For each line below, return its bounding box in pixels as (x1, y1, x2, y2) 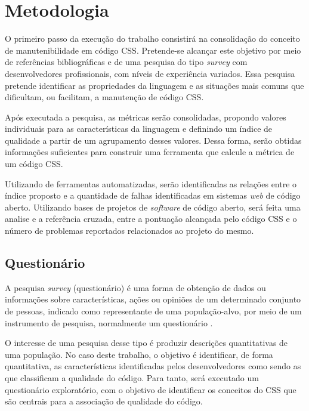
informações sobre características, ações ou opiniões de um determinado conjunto (5, 293, 301, 305)
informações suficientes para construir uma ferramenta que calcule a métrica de (5, 146, 295, 158)
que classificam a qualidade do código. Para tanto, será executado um (5, 371, 259, 384)
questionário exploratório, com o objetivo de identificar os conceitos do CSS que (5, 383, 296, 395)
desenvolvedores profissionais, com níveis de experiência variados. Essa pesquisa (5, 67, 295, 79)
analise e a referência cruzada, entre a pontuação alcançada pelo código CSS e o (5, 212, 297, 225)
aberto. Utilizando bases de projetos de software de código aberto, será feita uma (5, 200, 301, 213)
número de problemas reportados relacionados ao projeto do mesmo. (5, 224, 254, 237)
